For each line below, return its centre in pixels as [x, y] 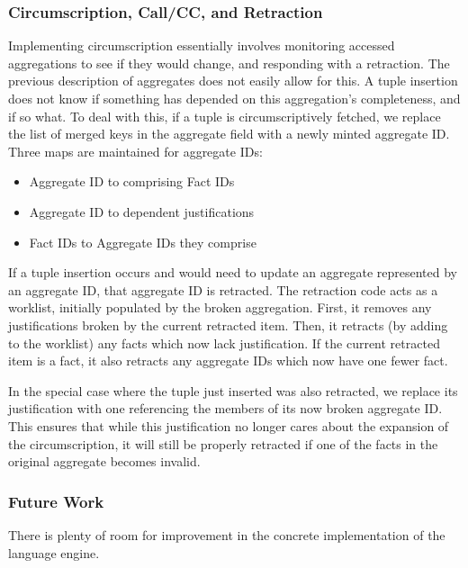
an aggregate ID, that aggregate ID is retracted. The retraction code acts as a [223, 289]
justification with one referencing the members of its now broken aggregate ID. [225, 408]
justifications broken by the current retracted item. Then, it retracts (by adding [228, 325]
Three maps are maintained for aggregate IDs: [135, 151]
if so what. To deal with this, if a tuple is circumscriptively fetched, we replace [225, 116]
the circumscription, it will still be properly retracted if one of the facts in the [223, 443]
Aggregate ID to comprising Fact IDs [132, 181]
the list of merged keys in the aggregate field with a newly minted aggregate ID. [229, 134]
